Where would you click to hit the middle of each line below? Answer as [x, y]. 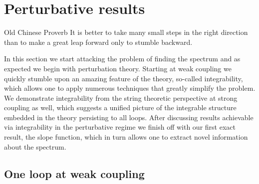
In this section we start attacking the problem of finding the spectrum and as [122, 59]
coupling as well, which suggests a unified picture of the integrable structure [120, 107]
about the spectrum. [35, 146]
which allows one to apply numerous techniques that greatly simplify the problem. [130, 88]
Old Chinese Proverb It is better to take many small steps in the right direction [126, 32]
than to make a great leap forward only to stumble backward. [98, 42]
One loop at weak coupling [74, 173]
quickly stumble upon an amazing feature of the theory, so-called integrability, [124, 78]
